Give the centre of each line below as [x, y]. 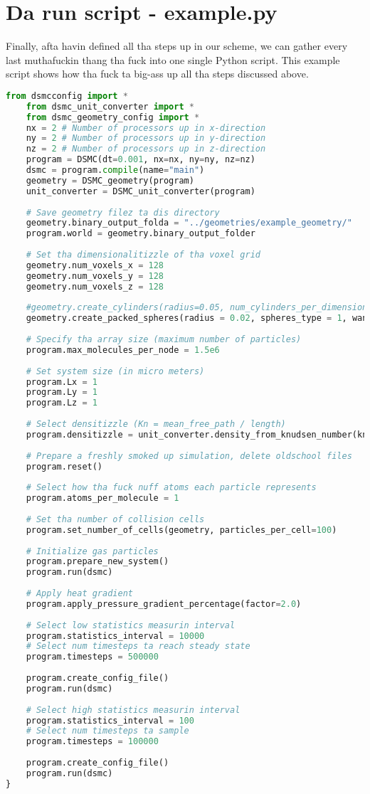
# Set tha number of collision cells [115, 519]
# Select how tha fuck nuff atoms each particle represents [171, 488]
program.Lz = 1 [62, 403]
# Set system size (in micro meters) [115, 371]
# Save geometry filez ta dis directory [123, 212]
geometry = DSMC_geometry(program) [110, 180]
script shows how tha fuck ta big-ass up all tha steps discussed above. [157, 74]
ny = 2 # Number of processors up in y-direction [146, 138]
